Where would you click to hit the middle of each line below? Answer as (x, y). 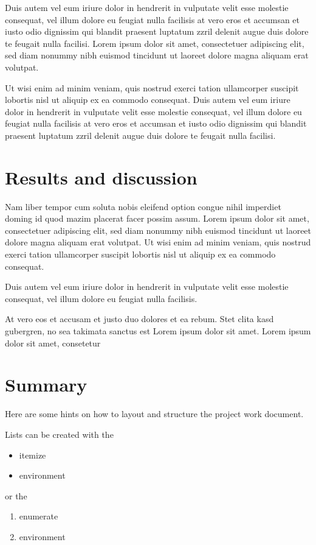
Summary (46, 385)
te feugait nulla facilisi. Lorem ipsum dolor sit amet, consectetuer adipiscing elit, (155, 43)
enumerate (39, 516)
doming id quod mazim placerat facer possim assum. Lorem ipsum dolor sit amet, (157, 218)
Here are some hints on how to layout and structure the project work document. (154, 414)
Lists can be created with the (59, 434)
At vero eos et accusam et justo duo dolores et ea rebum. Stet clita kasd (139, 319)
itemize (33, 455)
